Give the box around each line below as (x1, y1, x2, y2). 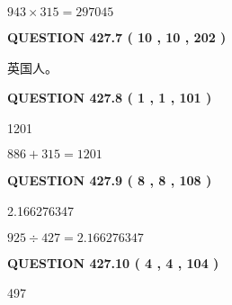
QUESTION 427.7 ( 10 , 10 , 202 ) (7, 28, 227, 46)
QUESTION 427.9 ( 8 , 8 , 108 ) (7, 171, 212, 190)
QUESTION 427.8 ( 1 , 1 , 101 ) (7, 88, 212, 107)
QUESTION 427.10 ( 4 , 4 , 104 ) (7, 253, 219, 272)
